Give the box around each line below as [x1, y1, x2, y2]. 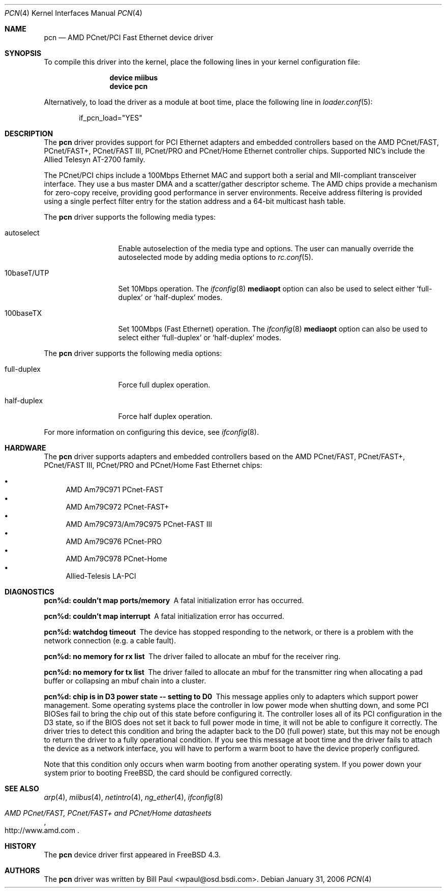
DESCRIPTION [5, 129, 53, 138]
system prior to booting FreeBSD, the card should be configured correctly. [44, 768, 292, 777]
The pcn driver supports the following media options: [44, 349, 222, 358]
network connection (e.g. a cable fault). [44, 636, 176, 645]
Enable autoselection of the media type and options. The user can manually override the [118, 244, 414, 253]
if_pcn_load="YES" [79, 113, 142, 122]
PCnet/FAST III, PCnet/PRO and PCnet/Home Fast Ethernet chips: [44, 461, 262, 469]
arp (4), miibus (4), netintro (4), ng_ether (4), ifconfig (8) [44, 793, 223, 801]
